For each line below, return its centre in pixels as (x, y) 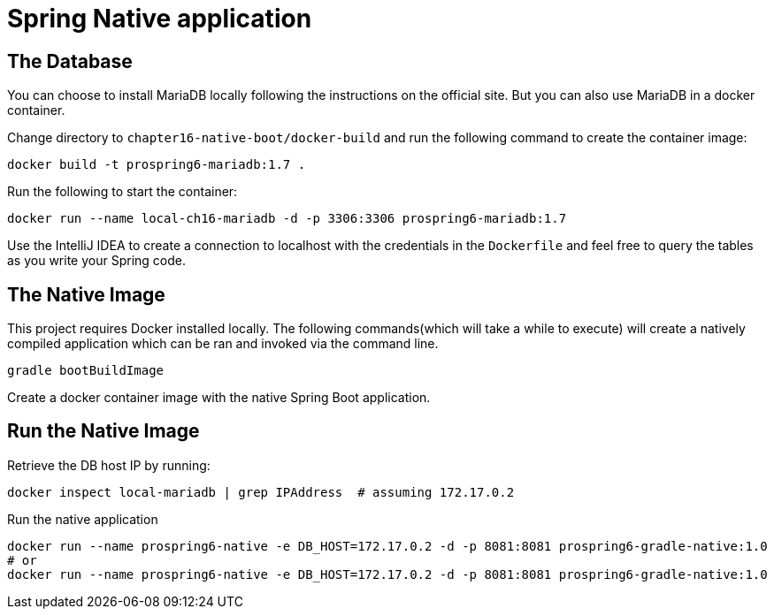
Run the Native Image (103, 431)
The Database (70, 61)
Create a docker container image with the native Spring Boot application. (219, 398)
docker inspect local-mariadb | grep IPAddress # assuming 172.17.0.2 (261, 492)
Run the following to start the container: (123, 192)
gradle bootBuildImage (86, 371)
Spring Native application (160, 19)
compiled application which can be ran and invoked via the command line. (223, 344)
